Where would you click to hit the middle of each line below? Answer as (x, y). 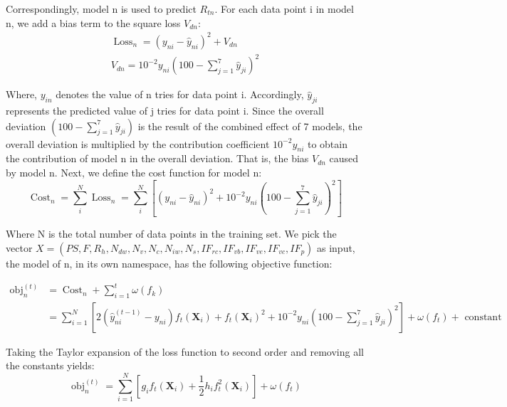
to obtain (327, 143)
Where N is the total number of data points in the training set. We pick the (171, 234)
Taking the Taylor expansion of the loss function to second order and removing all (185, 351)
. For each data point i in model (284, 9)
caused (344, 158)
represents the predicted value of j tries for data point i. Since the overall (165, 111)
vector (19, 247)
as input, (336, 247)
